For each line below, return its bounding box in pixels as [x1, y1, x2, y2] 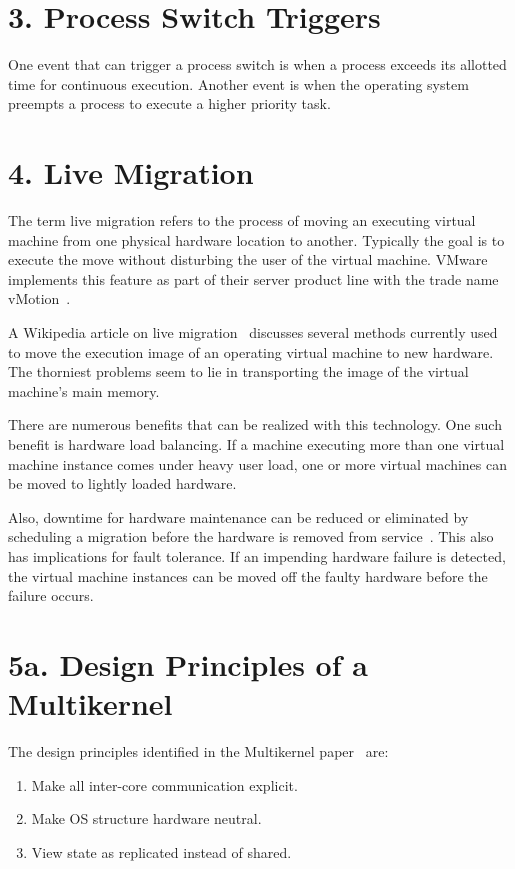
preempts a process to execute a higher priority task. [8, 93, 331, 114]
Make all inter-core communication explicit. [31, 774, 298, 795]
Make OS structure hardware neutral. [31, 808, 262, 829]
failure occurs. [8, 585, 94, 606]
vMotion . [8, 288, 71, 309]
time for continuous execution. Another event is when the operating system [8, 73, 469, 94]
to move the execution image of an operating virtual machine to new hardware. [8, 341, 494, 362]
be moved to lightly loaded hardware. [8, 473, 237, 494]
